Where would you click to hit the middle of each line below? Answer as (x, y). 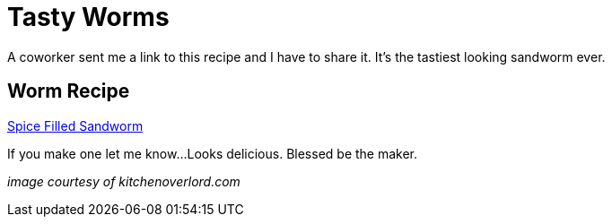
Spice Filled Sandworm (75, 125)
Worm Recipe (69, 91)
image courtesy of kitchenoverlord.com (124, 181)
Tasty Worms (88, 17)
